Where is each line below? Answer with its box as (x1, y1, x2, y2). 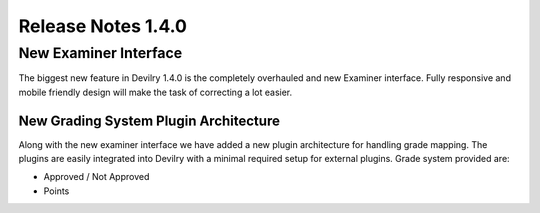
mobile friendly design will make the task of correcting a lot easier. (18, 86, 293, 98)
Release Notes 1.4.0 (18, 15, 187, 37)
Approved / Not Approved (43, 171, 150, 183)
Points (43, 185, 70, 197)
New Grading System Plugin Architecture (18, 112, 280, 129)
